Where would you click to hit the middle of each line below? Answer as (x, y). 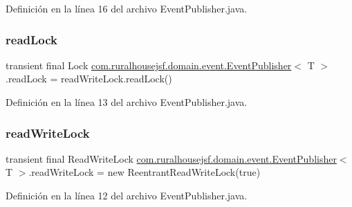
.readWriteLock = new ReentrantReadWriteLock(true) (145, 172)
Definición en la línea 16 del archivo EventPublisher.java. (127, 8)
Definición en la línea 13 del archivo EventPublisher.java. (127, 102)
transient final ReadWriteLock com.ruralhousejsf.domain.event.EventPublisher (171, 158)
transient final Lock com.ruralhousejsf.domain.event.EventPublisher (149, 65)
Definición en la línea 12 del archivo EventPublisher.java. (127, 195)
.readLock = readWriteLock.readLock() (89, 79)
